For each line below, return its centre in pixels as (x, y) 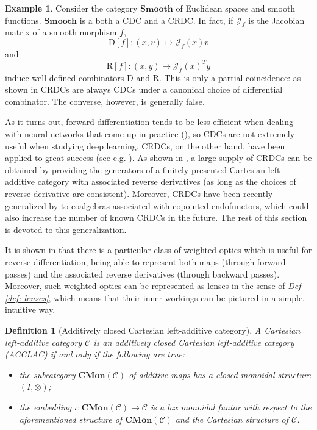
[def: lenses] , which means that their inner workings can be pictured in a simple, (155, 297)
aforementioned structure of (71, 419)
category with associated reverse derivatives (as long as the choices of (167, 181)
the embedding (45, 407)
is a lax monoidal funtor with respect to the (231, 407)
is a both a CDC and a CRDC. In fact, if (156, 20)
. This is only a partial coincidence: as (230, 77)
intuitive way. (30, 310)
